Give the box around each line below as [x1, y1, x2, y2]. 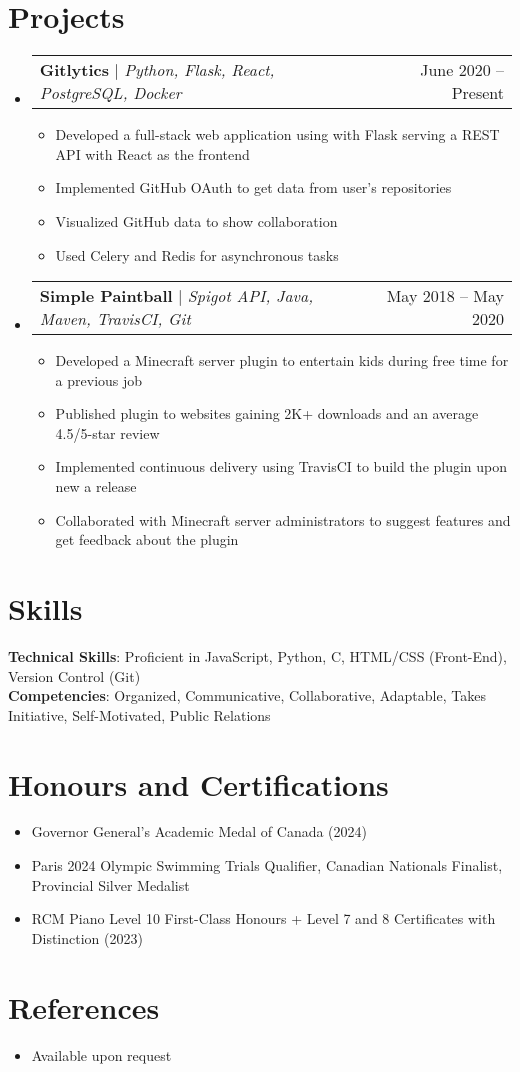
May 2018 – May [386, 284, 504, 308]
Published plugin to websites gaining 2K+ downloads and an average [55, 403, 479, 424]
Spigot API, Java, [187, 284, 314, 308]
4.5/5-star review [55, 422, 160, 443]
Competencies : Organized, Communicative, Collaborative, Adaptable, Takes [8, 685, 486, 706]
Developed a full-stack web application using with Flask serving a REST [55, 124, 500, 145]
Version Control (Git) [8, 665, 141, 686]
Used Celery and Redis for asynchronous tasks [55, 244, 339, 265]
